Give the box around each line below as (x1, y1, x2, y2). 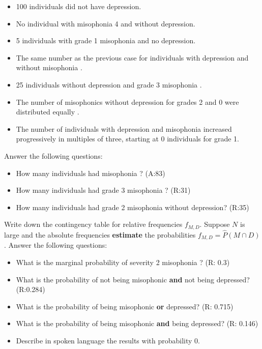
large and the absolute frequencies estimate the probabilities (4, 229, 196, 240)
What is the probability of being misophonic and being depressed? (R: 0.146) (16, 318, 258, 329)
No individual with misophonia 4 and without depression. (16, 18, 195, 28)
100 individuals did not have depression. (16, 1, 141, 11)
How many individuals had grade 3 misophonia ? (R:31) (16, 185, 191, 195)
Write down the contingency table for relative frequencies (4, 219, 183, 229)
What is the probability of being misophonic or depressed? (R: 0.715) (16, 301, 234, 311)
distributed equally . (16, 106, 79, 117)
